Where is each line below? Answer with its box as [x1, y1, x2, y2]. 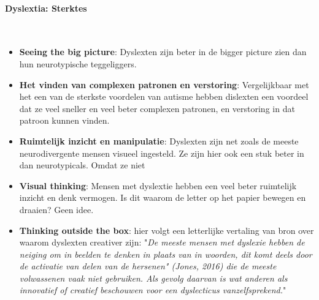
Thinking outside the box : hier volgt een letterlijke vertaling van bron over [19, 223, 314, 236]
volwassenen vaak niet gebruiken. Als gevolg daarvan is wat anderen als [19, 271, 288, 284]
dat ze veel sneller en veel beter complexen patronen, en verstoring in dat [19, 102, 295, 114]
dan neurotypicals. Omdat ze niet [19, 159, 145, 171]
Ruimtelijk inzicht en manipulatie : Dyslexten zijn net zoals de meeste [19, 134, 299, 147]
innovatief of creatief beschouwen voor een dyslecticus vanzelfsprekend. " [19, 283, 286, 296]
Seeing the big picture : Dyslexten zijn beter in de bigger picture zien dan [19, 45, 307, 58]
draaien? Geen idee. [19, 203, 94, 216]
